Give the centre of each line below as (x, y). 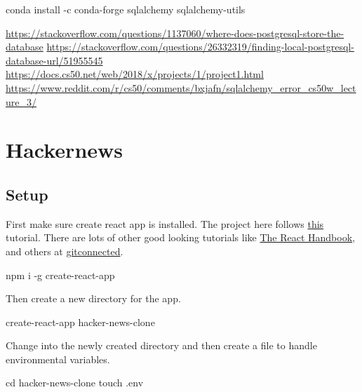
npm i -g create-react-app (60, 275)
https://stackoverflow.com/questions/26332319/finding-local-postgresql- (200, 47)
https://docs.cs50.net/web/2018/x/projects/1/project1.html (135, 74)
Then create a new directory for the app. (93, 298)
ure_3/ (21, 101)
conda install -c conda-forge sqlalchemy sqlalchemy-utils (126, 9)
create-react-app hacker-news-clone (80, 322)
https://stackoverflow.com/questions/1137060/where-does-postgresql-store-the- (175, 33)
